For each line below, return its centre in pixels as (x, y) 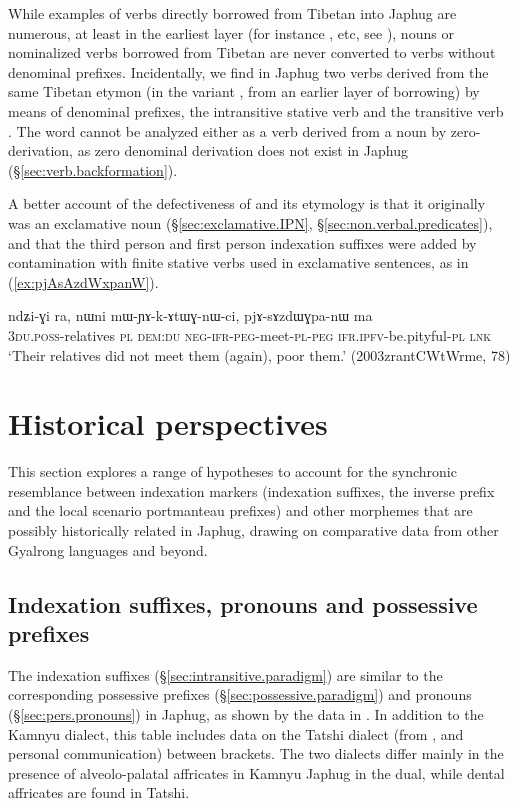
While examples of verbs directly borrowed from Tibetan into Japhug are (232, 13)
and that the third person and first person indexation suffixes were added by (242, 242)
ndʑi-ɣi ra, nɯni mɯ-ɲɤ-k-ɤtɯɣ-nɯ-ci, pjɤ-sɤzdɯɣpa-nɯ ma (190, 315)
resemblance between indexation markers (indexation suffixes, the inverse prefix (251, 490)
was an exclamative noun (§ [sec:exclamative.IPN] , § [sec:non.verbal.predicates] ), (250, 222)
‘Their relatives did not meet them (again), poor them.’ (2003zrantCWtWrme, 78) (259, 354)
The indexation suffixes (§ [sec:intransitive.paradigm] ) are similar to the (225, 674)
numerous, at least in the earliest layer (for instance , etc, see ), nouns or (231, 32)
